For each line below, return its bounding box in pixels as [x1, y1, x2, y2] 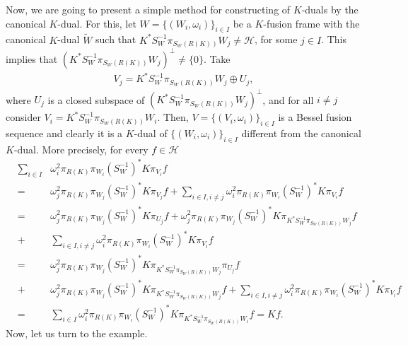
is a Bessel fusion [278, 110, 352, 124]
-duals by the [301, 2, 359, 16]
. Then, [157, 110, 189, 124]
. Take [203, 51, 231, 66]
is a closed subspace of [47, 92, 145, 107]
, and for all [262, 92, 314, 107]
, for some [255, 32, 298, 47]
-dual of [134, 125, 168, 140]
